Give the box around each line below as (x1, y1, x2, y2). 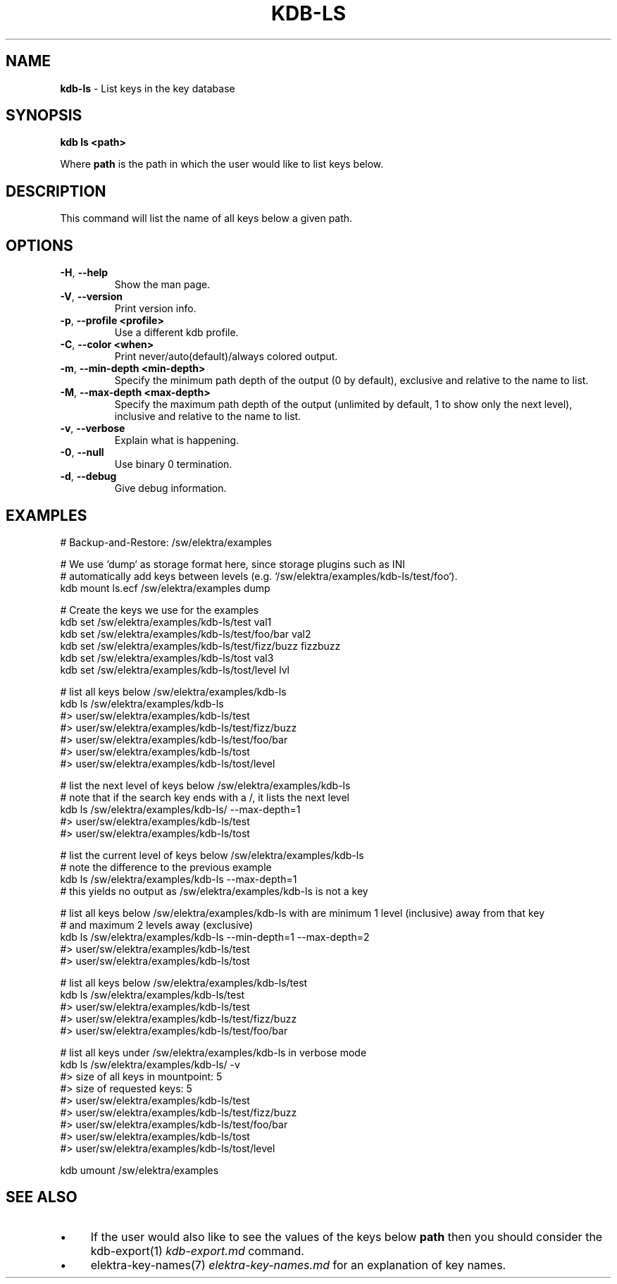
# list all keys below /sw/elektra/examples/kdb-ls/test (60, 976, 308, 989)
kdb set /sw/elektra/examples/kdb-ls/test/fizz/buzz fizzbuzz (60, 639, 341, 652)
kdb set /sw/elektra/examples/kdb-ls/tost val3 (60, 651, 274, 664)
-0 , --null (60, 446, 104, 459)
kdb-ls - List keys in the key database (60, 82, 235, 94)
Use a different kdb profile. (114, 326, 239, 339)
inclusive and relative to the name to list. (114, 410, 301, 423)
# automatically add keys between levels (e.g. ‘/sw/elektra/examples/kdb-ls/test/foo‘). (60, 569, 458, 582)
